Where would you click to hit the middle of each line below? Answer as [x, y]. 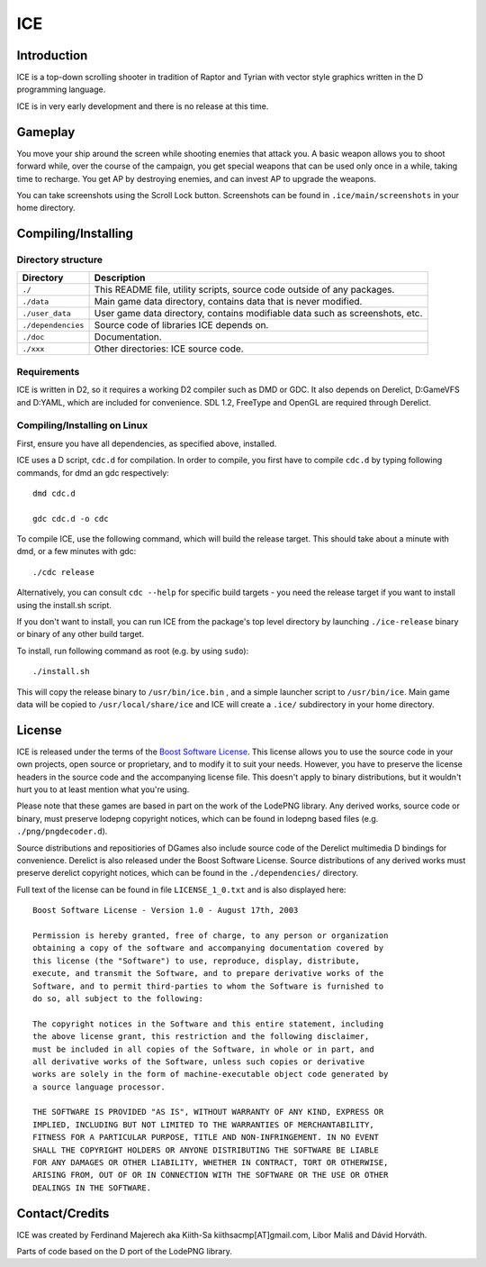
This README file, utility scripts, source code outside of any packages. [244, 290]
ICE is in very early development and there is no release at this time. [143, 106]
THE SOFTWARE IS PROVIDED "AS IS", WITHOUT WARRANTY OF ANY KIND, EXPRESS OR [208, 1112]
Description [120, 278]
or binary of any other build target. [80, 634]
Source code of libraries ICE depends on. [181, 325]
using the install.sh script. [64, 605]
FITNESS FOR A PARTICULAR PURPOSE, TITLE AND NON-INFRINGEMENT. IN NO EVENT [206, 1137]
